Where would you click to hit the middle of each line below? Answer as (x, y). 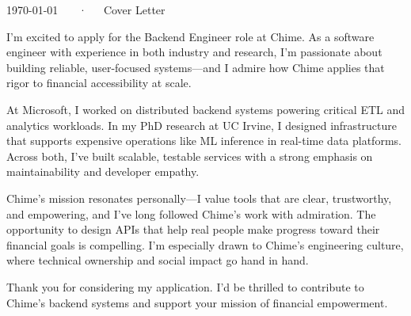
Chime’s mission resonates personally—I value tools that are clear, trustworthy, (199, 198)
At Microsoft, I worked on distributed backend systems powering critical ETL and (206, 109)
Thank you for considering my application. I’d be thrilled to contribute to (185, 286)
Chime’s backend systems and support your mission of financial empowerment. (197, 302)
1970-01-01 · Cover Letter (86, 10)
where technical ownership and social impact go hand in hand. (158, 260)
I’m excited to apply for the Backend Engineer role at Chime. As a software (190, 36)
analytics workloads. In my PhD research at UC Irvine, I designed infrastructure (202, 125)
